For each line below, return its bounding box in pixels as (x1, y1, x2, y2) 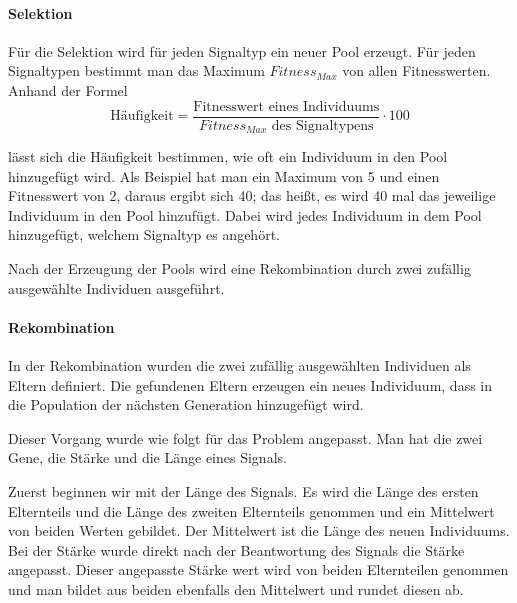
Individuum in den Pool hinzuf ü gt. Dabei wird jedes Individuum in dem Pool (8, 204, 482, 225)
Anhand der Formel (8, 79, 128, 100)
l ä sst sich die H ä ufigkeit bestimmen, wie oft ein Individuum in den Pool (8, 146, 448, 167)
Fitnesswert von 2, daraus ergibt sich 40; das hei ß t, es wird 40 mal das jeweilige (8, 185, 496, 206)
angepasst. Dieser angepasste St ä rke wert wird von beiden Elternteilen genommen (8, 559, 509, 580)
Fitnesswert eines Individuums (193, 99, 380, 114)
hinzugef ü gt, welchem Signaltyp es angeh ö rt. (8, 224, 280, 245)
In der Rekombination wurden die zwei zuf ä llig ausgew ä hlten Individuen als (8, 355, 471, 376)
